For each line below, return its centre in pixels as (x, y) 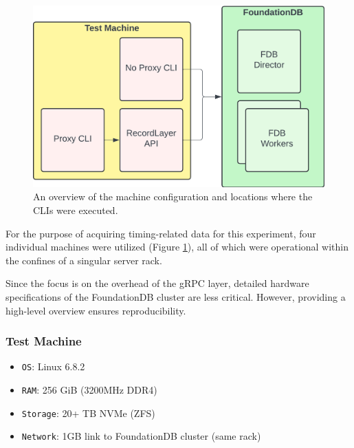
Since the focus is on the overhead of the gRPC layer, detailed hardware (157, 283)
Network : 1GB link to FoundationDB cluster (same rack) (141, 436)
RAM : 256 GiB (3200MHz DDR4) (89, 389)
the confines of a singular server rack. (84, 260)
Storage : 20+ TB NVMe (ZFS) (88, 413)
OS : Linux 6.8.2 (53, 366)
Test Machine (44, 341)
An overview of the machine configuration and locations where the (173, 196)
